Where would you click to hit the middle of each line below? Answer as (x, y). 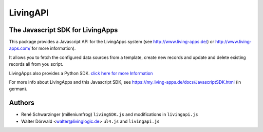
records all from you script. (36, 64)
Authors (22, 103)
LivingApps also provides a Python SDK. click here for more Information (81, 73)
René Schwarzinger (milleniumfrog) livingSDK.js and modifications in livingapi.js (110, 114)
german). (18, 89)
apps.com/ (20, 48)
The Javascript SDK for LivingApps (64, 30)
